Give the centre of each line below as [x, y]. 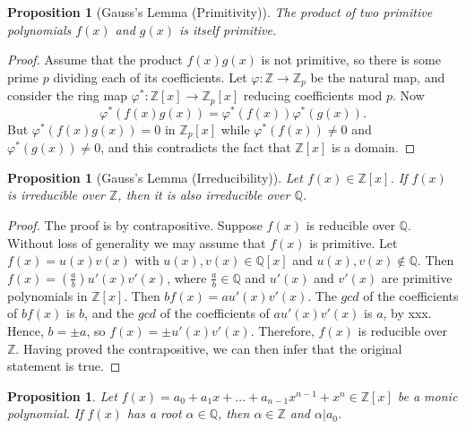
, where [187, 277]
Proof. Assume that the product [95, 60]
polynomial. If [45, 413]
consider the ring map [67, 95]
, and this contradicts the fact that [196, 147]
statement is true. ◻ [64, 366]
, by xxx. [407, 313]
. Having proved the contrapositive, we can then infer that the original [209, 348]
